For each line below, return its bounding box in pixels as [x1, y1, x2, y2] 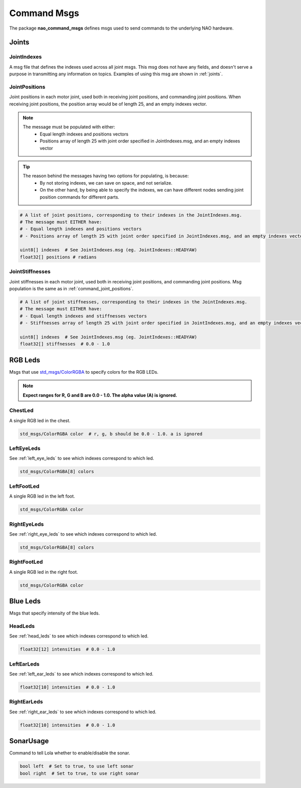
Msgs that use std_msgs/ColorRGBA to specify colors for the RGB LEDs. [9, 369, 159, 375]
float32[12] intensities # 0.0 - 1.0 [20, 647, 115, 652]
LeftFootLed [9, 483, 40, 490]
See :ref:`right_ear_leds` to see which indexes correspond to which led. [9, 709, 157, 715]
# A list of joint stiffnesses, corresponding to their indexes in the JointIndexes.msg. [20, 299, 248, 304]
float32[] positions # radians [20, 254, 97, 260]
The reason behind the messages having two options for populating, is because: [23, 173, 189, 179]
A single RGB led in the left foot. [9, 493, 75, 499]
